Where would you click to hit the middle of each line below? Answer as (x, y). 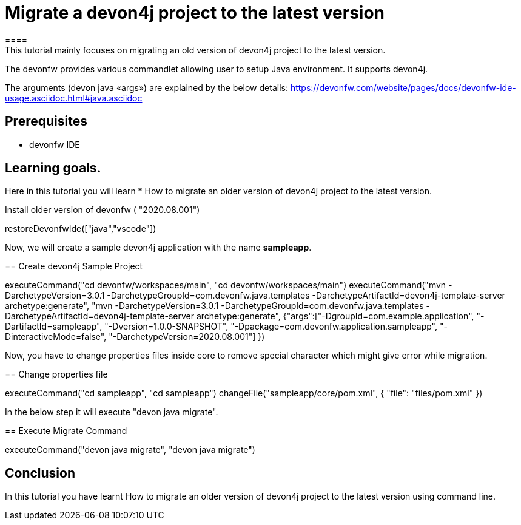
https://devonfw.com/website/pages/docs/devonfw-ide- (403, 87)
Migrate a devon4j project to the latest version (195, 13)
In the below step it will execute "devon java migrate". (112, 412)
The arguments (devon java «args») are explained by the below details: (146, 87)
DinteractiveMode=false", (56, 337)
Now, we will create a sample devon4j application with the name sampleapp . (158, 248)
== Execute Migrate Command (66, 431)
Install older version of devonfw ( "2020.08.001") (103, 210)
